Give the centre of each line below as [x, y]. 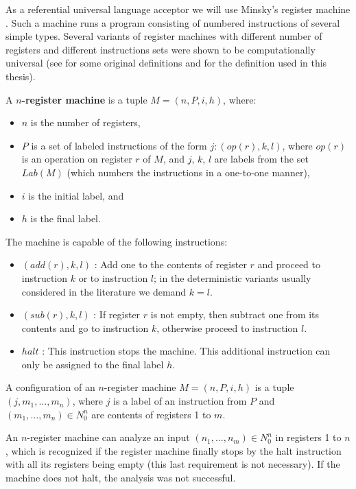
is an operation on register [77, 159]
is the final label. [66, 218]
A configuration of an [50, 387]
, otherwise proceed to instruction [227, 327]
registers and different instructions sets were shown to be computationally [161, 49]
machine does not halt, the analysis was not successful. [121, 478]
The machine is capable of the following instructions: [117, 241]
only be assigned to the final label [93, 364]
